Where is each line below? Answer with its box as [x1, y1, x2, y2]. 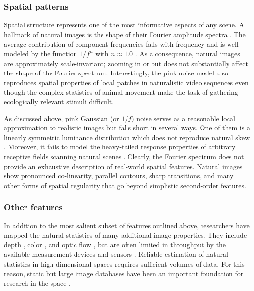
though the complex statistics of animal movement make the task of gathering [4, 87, 238, 97]
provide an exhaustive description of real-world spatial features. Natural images [4, 161, 243, 171]
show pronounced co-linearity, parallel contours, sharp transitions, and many [4, 170, 234, 181]
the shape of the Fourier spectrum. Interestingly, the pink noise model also [4, 68, 228, 78]
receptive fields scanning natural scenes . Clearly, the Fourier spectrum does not [4, 151, 244, 161]
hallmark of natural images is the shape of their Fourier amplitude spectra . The [4, 29, 246, 39]
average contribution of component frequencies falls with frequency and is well [4, 39, 239, 49]
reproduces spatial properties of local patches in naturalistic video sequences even [4, 77, 249, 87]
